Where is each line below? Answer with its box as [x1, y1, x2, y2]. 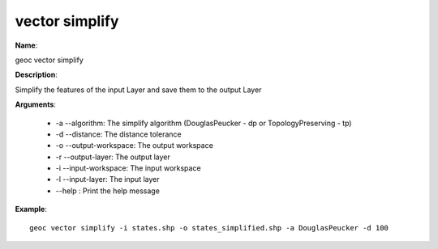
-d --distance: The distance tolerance [55, 129, 182, 139]
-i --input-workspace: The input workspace [55, 163, 202, 173]
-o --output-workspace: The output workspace [55, 141, 214, 150]
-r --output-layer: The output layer [55, 152, 170, 162]
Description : [15, 70, 58, 80]
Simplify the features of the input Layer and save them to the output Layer [15, 85, 262, 95]
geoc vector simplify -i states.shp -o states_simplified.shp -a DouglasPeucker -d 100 [29, 223, 389, 232]
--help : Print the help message [55, 186, 160, 196]
